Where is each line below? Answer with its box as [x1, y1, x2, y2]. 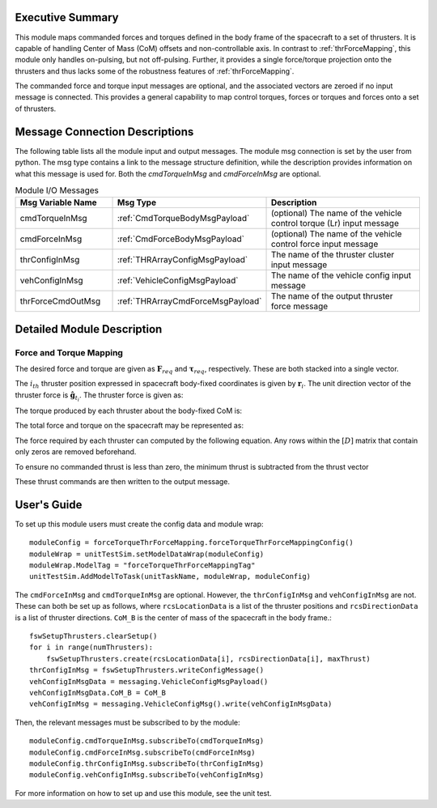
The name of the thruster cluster [270, 249, 395, 261]
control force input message [270, 239, 379, 250]
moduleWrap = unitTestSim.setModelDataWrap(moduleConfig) [29, 549, 265, 559]
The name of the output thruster [270, 291, 393, 302]
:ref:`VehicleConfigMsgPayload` [117, 275, 239, 287]
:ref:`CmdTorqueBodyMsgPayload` [117, 213, 250, 224]
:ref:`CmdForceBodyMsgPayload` [117, 233, 244, 245]
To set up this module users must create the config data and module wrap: [15, 519, 264, 529]
